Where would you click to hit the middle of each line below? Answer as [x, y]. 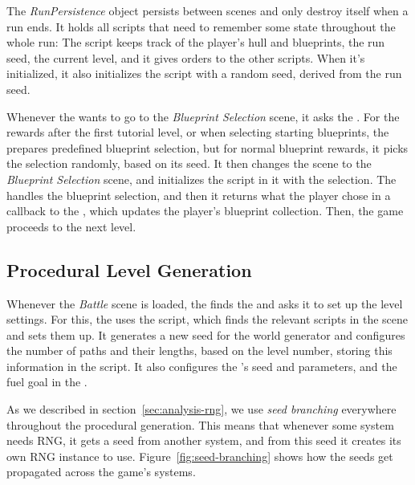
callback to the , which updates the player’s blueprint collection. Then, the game [205, 211]
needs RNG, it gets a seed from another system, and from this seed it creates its [204, 440]
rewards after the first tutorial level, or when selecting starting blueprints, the [198, 132]
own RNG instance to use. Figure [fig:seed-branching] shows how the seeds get [200, 456]
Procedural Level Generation [129, 269]
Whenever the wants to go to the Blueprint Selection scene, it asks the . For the [203, 116]
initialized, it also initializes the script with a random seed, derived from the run [204, 73]
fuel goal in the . [47, 382]
